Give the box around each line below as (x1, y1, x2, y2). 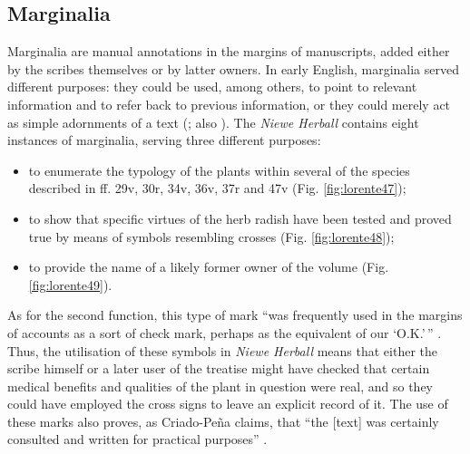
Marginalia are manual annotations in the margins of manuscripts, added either (7, 42, 450, 61)
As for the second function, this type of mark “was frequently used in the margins (7, 305, 463, 324)
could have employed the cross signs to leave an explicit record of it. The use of (7, 394, 448, 413)
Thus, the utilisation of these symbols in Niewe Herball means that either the (7, 341, 437, 360)
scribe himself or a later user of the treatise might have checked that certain (7, 359, 430, 378)
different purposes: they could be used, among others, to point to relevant (7, 77, 417, 96)
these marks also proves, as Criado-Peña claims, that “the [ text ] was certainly (7, 411, 439, 430)
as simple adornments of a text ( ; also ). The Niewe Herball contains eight (7, 112, 419, 131)
